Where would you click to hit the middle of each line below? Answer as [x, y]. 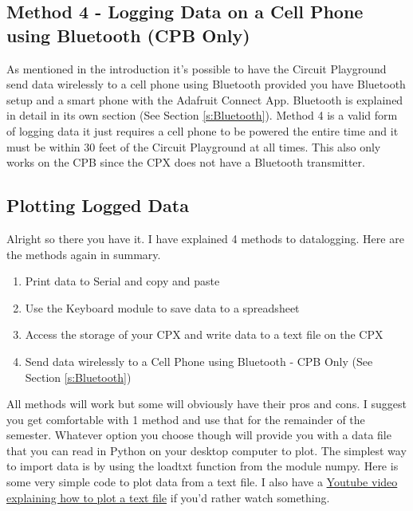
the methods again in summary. [84, 254]
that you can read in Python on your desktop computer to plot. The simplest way [206, 450]
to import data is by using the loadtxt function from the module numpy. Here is [203, 466]
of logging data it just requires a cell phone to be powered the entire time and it [203, 130]
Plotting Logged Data [98, 205]
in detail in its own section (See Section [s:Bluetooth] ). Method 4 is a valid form [202, 115]
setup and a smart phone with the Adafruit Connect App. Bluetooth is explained [205, 99]
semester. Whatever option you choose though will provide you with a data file [199, 435]
